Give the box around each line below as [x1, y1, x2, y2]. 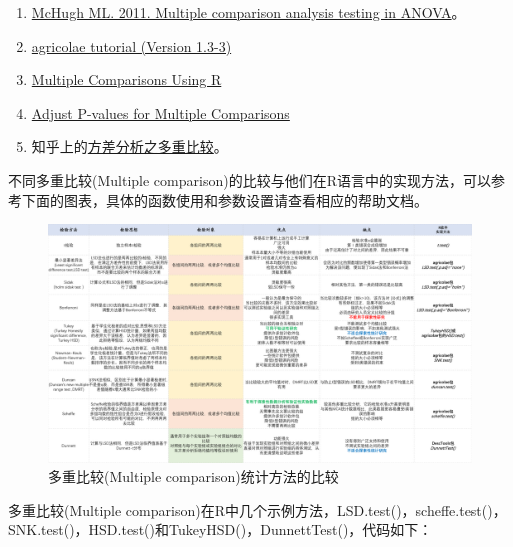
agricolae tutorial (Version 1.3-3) [31, 35, 232, 56]
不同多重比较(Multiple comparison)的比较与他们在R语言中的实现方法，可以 [8, 169, 491, 190]
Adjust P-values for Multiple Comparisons [31, 102, 290, 123]
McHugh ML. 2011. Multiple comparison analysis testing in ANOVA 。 [31, 2, 466, 22]
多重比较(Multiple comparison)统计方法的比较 [48, 466, 339, 487]
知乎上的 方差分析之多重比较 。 [31, 136, 228, 157]
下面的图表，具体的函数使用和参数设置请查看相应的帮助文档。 [21, 189, 428, 210]
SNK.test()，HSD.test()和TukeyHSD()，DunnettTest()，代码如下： [8, 519, 433, 540]
